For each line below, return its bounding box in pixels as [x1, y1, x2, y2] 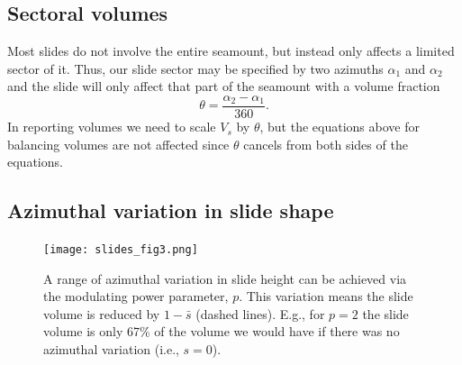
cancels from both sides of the [243, 134, 408, 153]
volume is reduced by [43, 304, 160, 323]
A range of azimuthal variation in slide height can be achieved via [43, 269, 407, 287]
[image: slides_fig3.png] [43, 243, 198, 257]
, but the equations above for [259, 117, 420, 136]
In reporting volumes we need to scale [7, 117, 216, 136]
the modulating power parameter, [43, 287, 229, 306]
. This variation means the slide [239, 287, 413, 306]
